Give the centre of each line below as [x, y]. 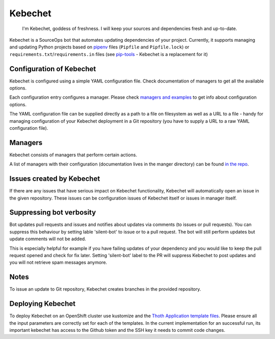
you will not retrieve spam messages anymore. [58, 263]
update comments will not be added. [48, 239]
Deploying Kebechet [43, 304]
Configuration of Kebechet [53, 69]
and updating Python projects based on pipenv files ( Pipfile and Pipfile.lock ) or [99, 47]
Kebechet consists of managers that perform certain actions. [73, 155]
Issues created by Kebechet [55, 179]
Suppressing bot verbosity [53, 213]
